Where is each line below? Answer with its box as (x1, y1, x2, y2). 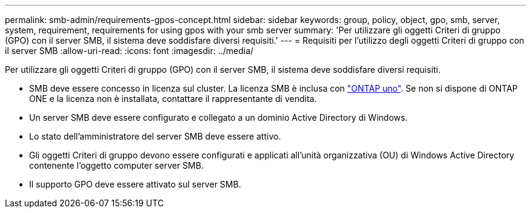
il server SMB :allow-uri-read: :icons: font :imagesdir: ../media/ (5, 46, 254, 56)
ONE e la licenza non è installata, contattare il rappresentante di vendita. (29, 93, 317, 104)
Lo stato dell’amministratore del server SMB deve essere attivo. (29, 131, 281, 141)
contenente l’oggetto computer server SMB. (29, 160, 204, 171)
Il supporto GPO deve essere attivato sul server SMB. (29, 179, 241, 189)
